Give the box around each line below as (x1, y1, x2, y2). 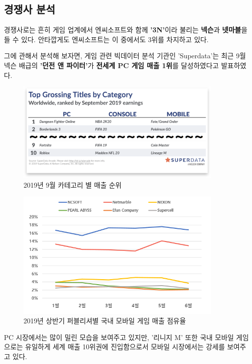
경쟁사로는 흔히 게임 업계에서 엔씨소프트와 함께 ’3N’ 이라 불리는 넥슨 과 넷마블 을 (4, 24, 248, 35)
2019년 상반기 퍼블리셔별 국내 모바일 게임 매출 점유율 (24, 315, 186, 326)
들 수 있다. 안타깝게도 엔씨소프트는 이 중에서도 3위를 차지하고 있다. (4, 34, 209, 44)
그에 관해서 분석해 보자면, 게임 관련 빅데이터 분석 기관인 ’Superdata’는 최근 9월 (4, 50, 246, 61)
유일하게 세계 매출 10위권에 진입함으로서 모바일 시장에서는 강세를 (25, 341, 225, 352)
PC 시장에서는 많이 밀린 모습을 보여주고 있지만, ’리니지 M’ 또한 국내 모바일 (4, 332, 234, 342)
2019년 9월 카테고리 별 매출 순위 (24, 179, 122, 190)
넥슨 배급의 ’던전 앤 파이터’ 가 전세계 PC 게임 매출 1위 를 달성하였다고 (4, 60, 219, 70)
